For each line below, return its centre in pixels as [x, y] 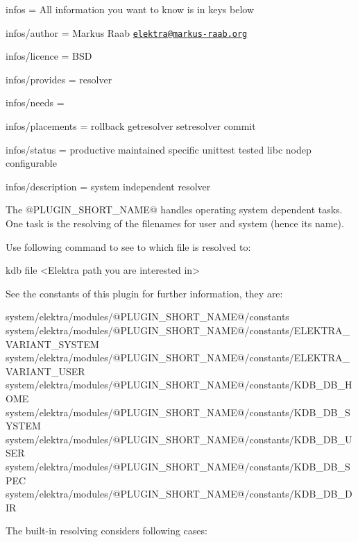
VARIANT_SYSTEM [52, 344]
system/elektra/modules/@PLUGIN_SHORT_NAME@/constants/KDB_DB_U [179, 439]
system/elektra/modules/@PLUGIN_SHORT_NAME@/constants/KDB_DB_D [179, 494]
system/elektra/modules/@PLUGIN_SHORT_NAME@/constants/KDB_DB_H [179, 385]
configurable [31, 163]
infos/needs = [35, 102]
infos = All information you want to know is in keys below [130, 9]
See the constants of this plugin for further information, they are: [144, 293]
